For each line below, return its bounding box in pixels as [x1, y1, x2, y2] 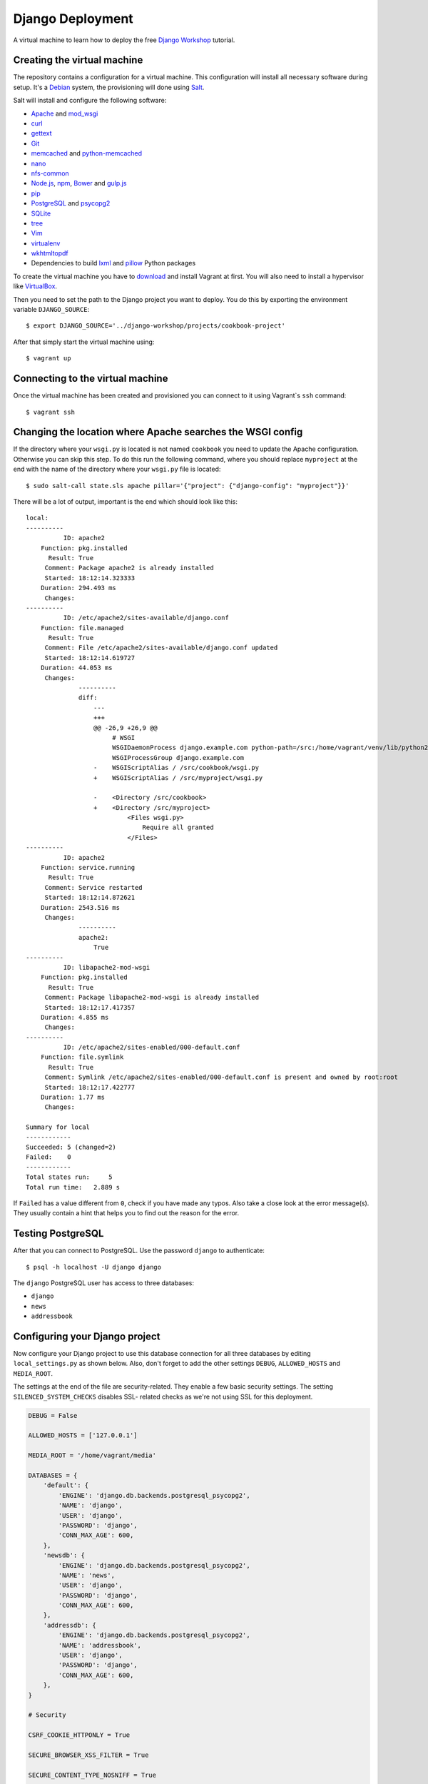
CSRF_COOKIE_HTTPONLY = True [28, 1731, 131, 1739]
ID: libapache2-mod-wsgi [63, 963, 151, 971]
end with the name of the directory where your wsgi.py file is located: [13, 465, 221, 474]
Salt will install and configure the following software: [13, 96, 167, 105]
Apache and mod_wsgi [31, 109, 98, 118]
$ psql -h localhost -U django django [26, 1263, 162, 1271]
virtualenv [31, 239, 61, 248]
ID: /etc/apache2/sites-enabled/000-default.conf [63, 1043, 240, 1052]
